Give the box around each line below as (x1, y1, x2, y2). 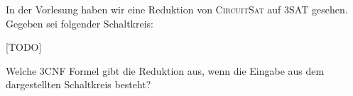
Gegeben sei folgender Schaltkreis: (6, 16, 153, 30)
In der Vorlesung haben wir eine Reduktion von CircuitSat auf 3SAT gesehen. (6, 2, 348, 16)
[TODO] (6, 40, 42, 54)
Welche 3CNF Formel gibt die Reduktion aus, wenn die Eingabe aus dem (6, 63, 325, 78)
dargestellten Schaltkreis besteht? (6, 77, 151, 92)
